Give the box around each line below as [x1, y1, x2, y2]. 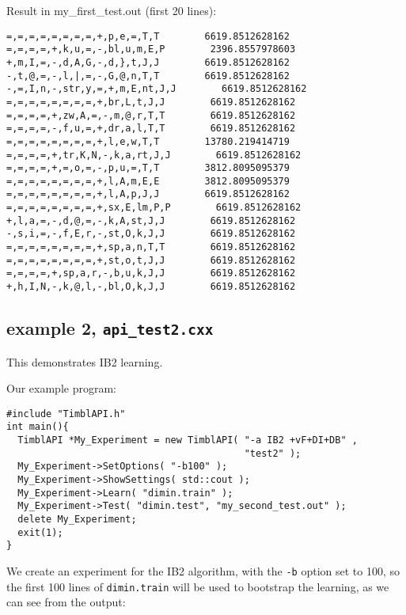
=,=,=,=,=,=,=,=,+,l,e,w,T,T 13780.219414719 [6, 135, 290, 147]
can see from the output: [6, 594, 126, 610]
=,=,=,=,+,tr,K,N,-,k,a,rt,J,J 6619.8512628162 [6, 149, 302, 161]
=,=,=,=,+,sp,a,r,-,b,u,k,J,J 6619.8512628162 [6, 268, 296, 279]
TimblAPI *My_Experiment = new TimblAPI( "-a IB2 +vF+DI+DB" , [17, 435, 358, 446]
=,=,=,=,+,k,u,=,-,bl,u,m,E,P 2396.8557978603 [6, 44, 296, 55]
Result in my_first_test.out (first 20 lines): [6, 2, 217, 18]
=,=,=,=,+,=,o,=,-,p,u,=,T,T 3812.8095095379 [6, 162, 290, 174]
